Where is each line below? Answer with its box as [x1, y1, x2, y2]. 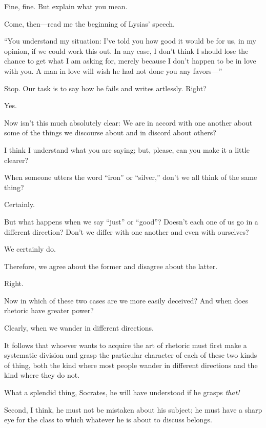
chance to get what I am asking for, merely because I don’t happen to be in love [4, 55, 256, 66]
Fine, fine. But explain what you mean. [4, 1, 128, 11]
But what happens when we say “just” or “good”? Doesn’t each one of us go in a [4, 216, 258, 227]
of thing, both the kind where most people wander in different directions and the [4, 359, 258, 370]
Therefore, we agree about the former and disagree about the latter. [4, 260, 218, 271]
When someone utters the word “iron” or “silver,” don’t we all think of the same [4, 172, 257, 182]
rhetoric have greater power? [4, 305, 94, 316]
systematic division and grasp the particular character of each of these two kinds [4, 350, 257, 360]
